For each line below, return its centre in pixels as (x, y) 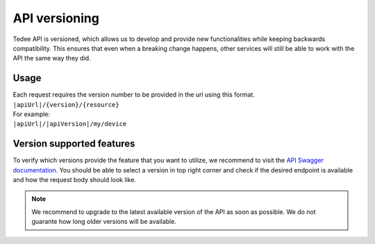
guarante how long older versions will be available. (104, 222)
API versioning (56, 18)
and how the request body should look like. (75, 180)
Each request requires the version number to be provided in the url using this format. (134, 95)
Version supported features (74, 144)
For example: (32, 114)
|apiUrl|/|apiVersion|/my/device (70, 124)
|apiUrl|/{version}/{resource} (66, 105)
